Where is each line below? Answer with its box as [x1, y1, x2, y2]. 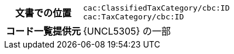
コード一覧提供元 [6, 25, 81, 37]
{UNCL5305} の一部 [83, 25, 171, 37]
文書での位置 [15, 7, 72, 19]
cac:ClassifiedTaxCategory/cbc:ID [83, 4, 230, 12]
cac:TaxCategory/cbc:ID [83, 12, 184, 21]
